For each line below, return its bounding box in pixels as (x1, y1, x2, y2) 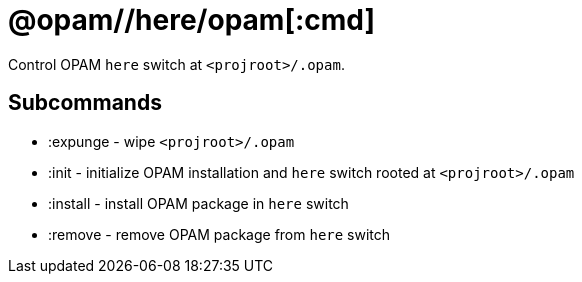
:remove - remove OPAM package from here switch (48, 225, 391, 243)
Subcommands (8, 90, 162, 116)
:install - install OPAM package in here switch (48, 194, 349, 212)
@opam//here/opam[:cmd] (8, 3, 376, 37)
